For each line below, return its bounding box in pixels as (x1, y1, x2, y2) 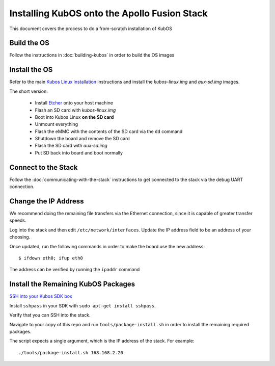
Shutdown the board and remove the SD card (35, 136, 130, 142)
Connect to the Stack (9, 163, 78, 172)
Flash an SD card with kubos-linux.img (35, 107, 116, 113)
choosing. (9, 234, 31, 240)
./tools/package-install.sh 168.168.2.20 (18, 350, 123, 355)
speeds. (9, 217, 26, 224)
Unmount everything (35, 121, 78, 127)
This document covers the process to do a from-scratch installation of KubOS (9, 25, 173, 32)
